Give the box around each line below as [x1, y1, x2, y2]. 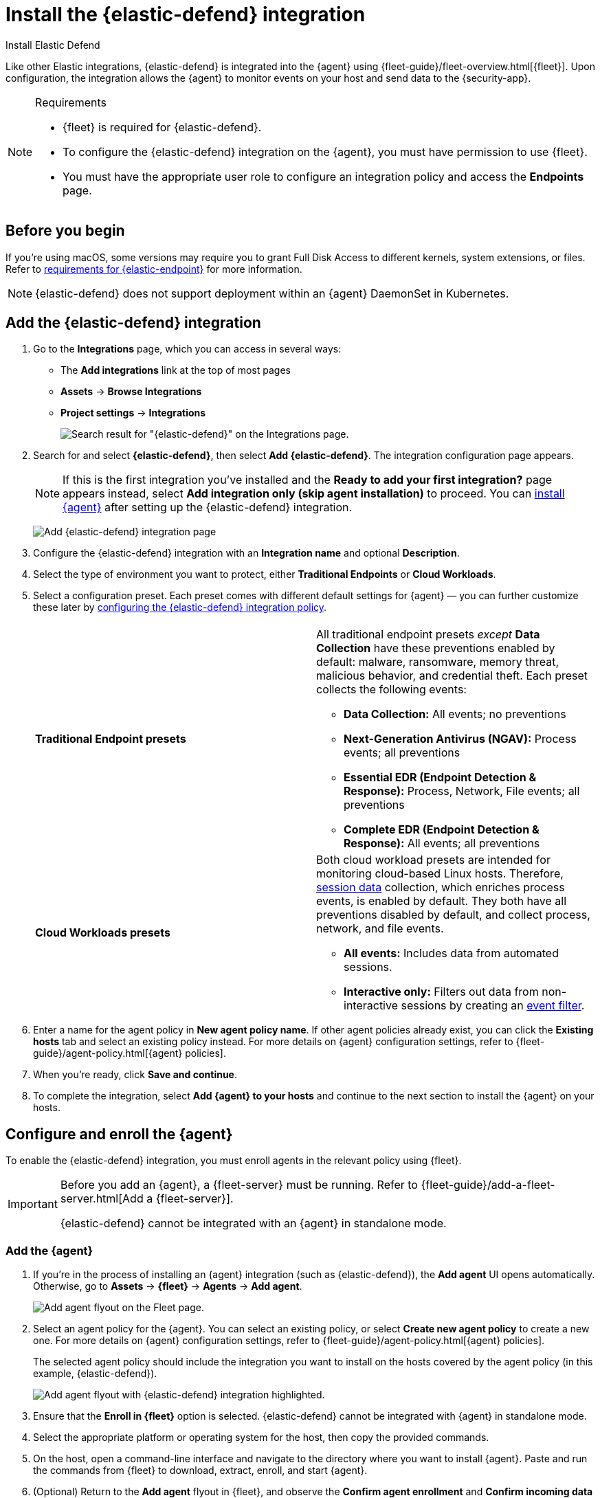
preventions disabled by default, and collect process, [316, 908, 590, 922]
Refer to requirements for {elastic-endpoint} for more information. [5, 262, 302, 275]
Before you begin [5, 222, 125, 240]
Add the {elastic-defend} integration [5, 314, 261, 332]
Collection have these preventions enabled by [316, 641, 555, 656]
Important [8, 1197, 58, 1211]
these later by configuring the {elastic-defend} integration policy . [33, 601, 327, 614]
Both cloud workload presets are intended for [316, 853, 551, 867]
